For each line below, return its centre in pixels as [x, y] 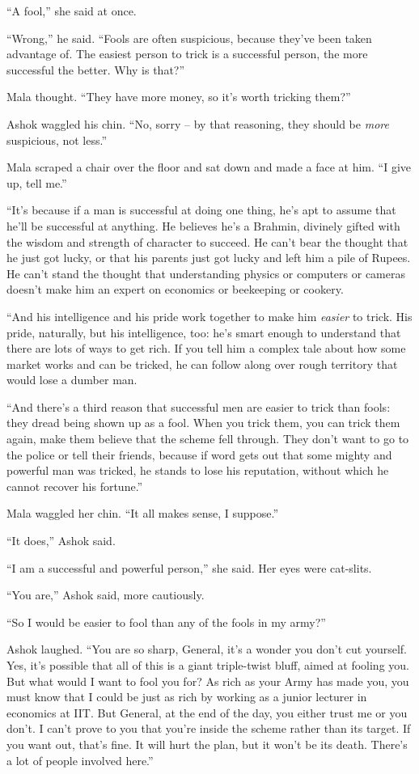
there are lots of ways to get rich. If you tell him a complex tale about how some [206, 348]
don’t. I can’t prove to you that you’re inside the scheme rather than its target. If [209, 728]
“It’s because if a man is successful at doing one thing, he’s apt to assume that [201, 210]
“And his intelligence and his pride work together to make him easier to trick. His [209, 316]
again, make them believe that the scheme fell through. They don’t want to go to [208, 439]
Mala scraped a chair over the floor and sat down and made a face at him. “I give [209, 167]
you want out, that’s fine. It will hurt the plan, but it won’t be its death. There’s [207, 744]
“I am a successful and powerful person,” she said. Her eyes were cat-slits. [189, 567]
